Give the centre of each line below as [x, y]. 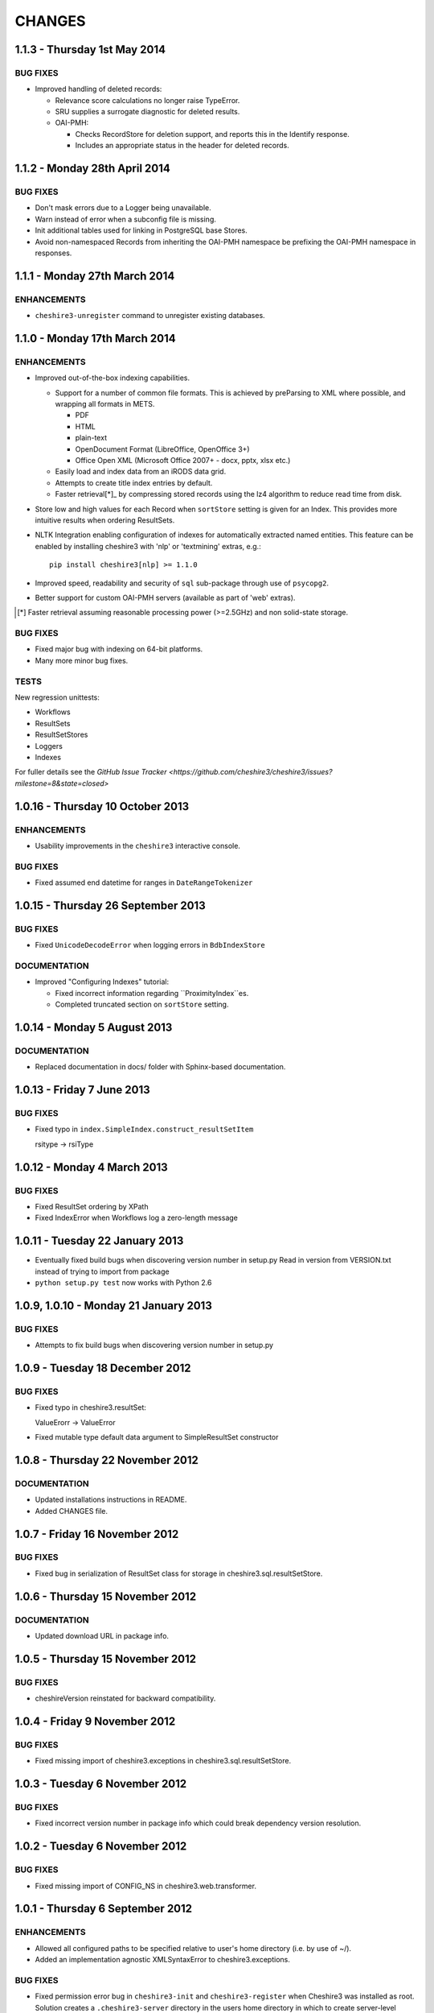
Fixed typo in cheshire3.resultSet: [90, 1407]
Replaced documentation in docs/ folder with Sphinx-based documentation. [160, 1067]
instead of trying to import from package [102, 1271]
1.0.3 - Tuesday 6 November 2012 [101, 1784]
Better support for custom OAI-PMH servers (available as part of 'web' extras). [165, 597]
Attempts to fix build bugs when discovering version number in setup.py [154, 1345]
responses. [53, 253]
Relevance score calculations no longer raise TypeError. [147, 100]
